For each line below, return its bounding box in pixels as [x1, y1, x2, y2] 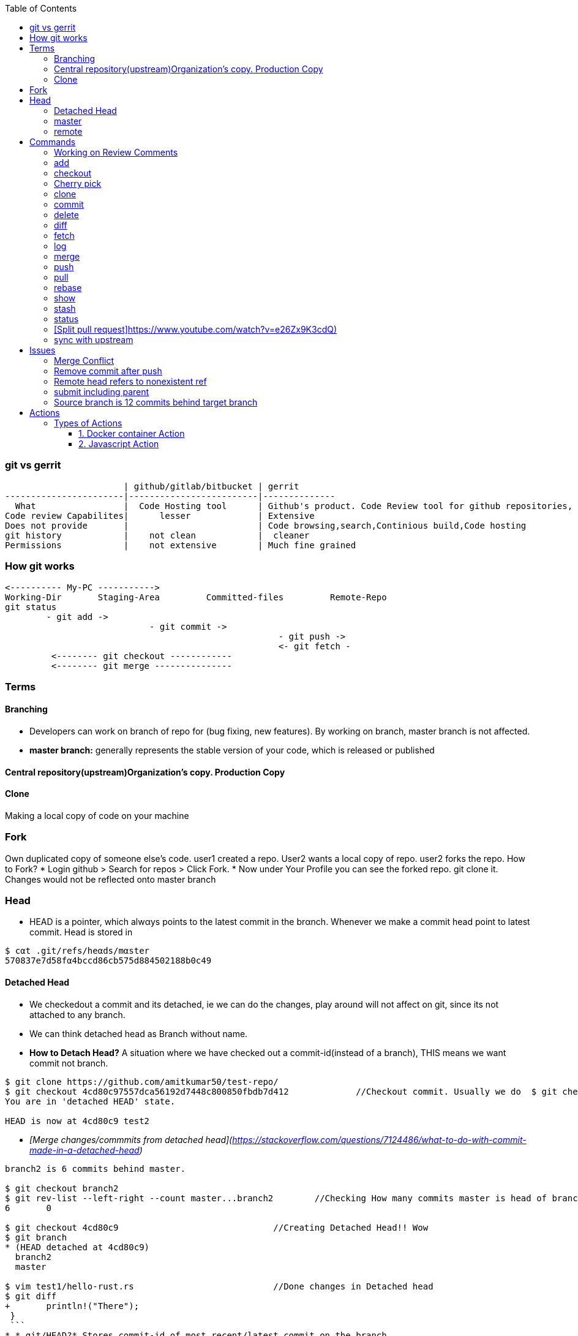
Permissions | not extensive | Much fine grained [5, 540, 356, 550]
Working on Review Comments [54, 147, 178, 157]
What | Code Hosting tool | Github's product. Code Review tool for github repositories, [15, 500, 573, 511]
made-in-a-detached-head [29, 1144, 140, 1155]
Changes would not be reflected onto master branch [5, 874, 216, 885]
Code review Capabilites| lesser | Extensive [5, 510, 315, 521]
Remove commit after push [54, 366, 162, 376]
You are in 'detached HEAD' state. [5, 1096, 176, 1106]
